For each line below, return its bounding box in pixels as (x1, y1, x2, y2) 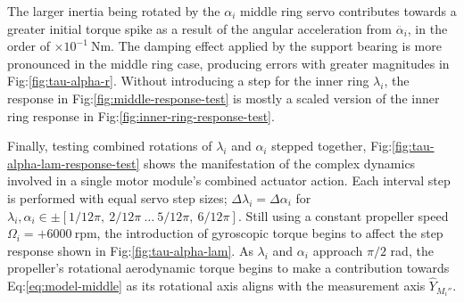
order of (7, 37, 50, 55)
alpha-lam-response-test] (7, 153, 140, 172)
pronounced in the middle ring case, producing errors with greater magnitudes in (7, 53, 450, 72)
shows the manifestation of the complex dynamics (144, 153, 416, 172)
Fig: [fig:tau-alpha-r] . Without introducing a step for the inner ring (7, 71, 369, 90)
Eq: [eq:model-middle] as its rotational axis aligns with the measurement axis (7, 276, 426, 295)
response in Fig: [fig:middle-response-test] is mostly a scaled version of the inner (7, 88, 440, 107)
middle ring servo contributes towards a (240, 2, 457, 20)
